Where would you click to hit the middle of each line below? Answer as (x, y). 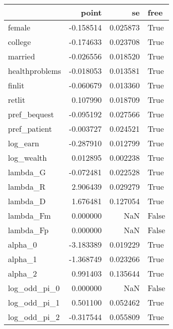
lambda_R (27, 186)
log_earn (24, 143)
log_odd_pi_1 (34, 302)
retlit (17, 100)
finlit (16, 85)
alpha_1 (23, 259)
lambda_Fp (28, 230)
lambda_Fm (30, 215)
